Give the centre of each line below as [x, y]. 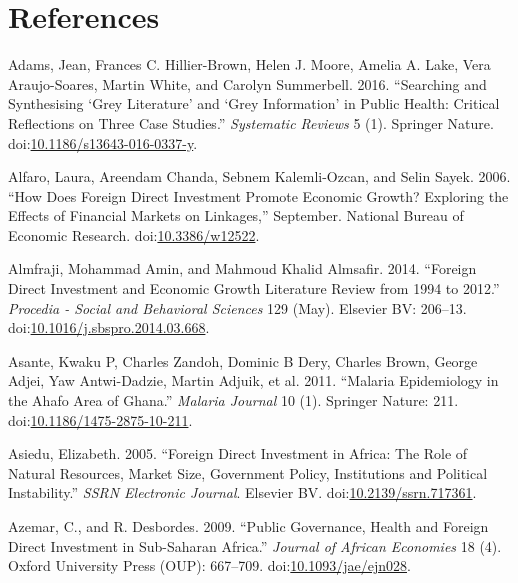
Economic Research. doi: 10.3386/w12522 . [134, 234]
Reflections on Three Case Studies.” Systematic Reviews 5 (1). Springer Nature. [251, 122]
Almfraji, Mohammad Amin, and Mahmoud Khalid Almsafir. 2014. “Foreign [242, 268]
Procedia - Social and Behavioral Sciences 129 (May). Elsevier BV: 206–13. [237, 307]
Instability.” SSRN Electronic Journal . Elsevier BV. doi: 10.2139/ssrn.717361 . [242, 492]
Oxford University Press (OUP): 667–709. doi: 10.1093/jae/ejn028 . [209, 565]
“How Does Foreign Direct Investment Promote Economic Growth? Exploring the [258, 195]
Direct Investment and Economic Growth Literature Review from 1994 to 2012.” [254, 288]
